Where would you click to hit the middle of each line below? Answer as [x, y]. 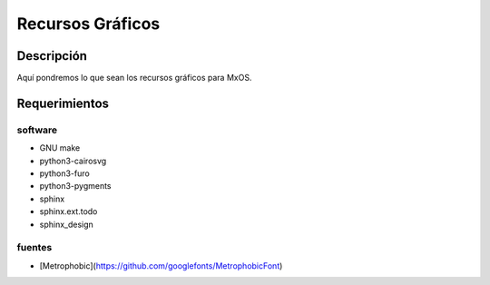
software [37, 130]
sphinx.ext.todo [69, 211]
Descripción [52, 56]
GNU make [60, 148]
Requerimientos [63, 103]
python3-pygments [75, 186]
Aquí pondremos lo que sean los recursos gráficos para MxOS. [134, 78]
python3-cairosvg [73, 161]
